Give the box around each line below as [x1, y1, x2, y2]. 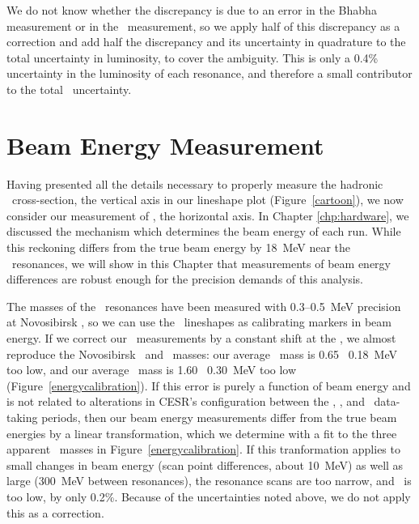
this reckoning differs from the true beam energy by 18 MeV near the [6, 239, 351, 256]
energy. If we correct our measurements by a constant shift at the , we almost [6, 330, 396, 347]
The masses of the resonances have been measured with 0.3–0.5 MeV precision [6, 297, 401, 314]
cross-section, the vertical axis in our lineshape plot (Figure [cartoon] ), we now [11, 191, 404, 208]
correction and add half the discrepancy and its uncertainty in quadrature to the [6, 33, 406, 50]
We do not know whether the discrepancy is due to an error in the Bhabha [6, 2, 377, 18]
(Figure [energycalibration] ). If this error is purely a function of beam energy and [6, 377, 411, 394]
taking [6, 409, 38, 425]
